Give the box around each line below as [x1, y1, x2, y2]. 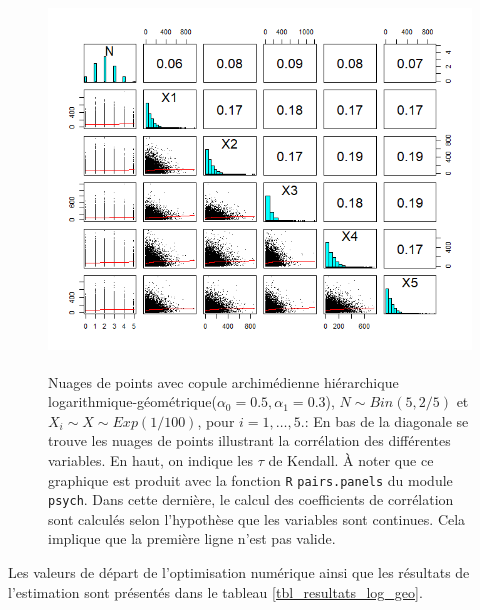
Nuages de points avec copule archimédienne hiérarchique [48, 371, 399, 392]
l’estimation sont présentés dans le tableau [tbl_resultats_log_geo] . [8, 581, 423, 602]
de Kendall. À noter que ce [268, 449, 434, 470]
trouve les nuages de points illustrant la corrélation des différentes [48, 430, 451, 451]
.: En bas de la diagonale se [300, 410, 469, 431]
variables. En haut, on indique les [48, 449, 253, 470]
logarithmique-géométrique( [48, 391, 217, 412]
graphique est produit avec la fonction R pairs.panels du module [48, 469, 453, 490]
